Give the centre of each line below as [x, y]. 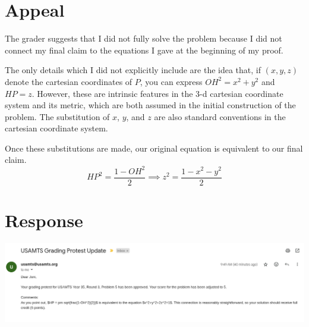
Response [44, 220]
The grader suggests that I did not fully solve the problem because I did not [144, 38]
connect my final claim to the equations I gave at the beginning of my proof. [144, 50]
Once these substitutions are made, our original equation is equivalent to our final [154, 148]
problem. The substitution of [57, 116]
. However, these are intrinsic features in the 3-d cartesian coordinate [157, 93]
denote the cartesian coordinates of [69, 81]
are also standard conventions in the [220, 116]
